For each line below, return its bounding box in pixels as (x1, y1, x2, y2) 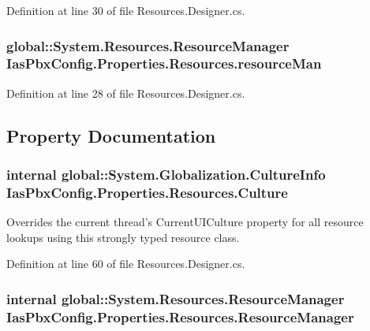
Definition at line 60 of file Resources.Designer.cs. (6, 255, 245, 272)
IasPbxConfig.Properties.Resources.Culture (6, 182, 288, 202)
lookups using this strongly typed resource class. (6, 229, 240, 245)
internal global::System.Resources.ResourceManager (6, 288, 345, 308)
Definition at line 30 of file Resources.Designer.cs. (6, 2, 245, 18)
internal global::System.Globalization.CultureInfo (6, 165, 326, 184)
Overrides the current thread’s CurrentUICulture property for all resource (6, 214, 364, 230)
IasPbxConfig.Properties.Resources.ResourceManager (6, 307, 354, 326)
